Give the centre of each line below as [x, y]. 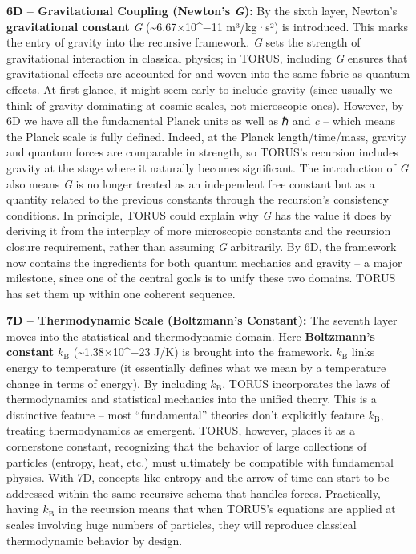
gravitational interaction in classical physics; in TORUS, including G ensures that [207, 57]
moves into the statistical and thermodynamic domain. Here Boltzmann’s [191, 336]
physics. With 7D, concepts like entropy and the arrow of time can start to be [198, 477]
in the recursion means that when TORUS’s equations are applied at [227, 509]
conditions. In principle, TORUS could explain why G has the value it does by [199, 214]
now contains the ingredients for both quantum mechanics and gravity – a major [204, 262]
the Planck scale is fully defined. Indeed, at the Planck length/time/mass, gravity [206, 136]
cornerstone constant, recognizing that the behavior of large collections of [187, 446]
